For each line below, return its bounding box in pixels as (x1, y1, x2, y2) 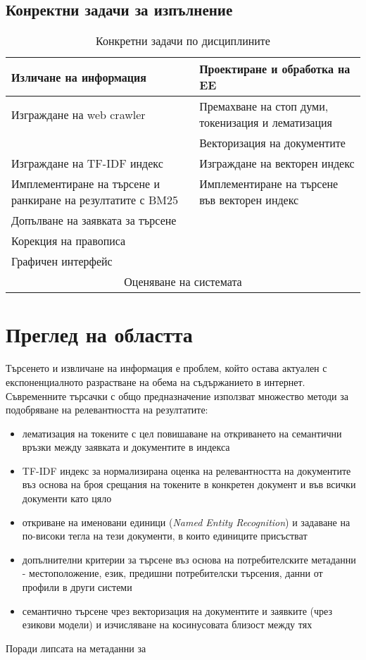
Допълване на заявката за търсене (11, 212, 177, 229)
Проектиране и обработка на (199, 61, 351, 77)
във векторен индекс (199, 192, 299, 208)
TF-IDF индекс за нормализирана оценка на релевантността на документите (22, 463, 351, 478)
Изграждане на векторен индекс (199, 155, 355, 172)
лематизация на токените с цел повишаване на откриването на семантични (22, 425, 342, 440)
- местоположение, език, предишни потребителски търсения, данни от (22, 566, 323, 580)
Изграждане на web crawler (11, 106, 146, 123)
